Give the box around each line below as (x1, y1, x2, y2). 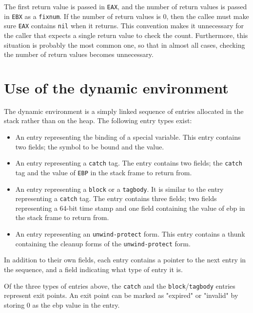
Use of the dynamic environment (4, 77, 229, 97)
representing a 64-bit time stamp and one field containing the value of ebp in (15, 203, 245, 213)
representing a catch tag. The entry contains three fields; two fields (15, 193, 217, 203)
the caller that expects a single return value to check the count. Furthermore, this (4, 30, 248, 40)
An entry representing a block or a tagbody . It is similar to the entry (15, 184, 224, 194)
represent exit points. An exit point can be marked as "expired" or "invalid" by (4, 290, 238, 300)
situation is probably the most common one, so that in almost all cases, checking (4, 39, 245, 50)
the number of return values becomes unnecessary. (4, 49, 154, 59)
